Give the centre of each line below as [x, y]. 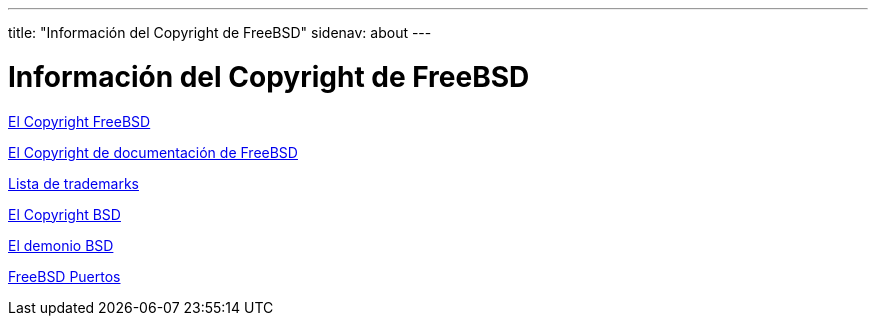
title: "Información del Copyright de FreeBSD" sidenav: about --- [220, 32]
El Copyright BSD [64, 214]
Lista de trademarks [73, 183]
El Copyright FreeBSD [79, 121]
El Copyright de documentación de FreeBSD [153, 152]
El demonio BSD [61, 245]
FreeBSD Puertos [64, 276]
